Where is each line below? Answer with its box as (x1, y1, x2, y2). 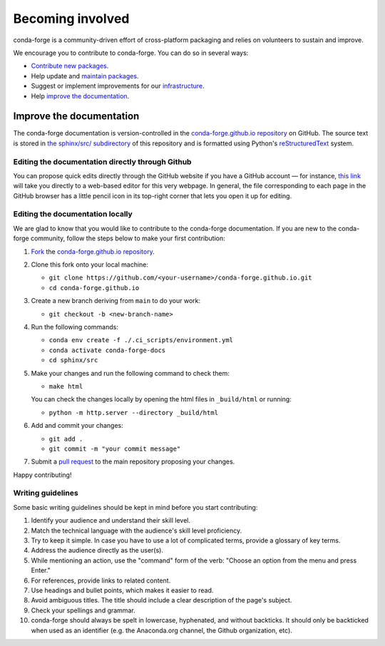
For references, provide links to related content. (31, 576, 171, 585)
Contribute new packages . (31, 61, 109, 71)
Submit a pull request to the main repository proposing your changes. (31, 457, 235, 466)
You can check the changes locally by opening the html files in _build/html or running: (31, 395, 292, 404)
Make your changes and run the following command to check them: (31, 369, 230, 377)
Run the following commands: (31, 322, 119, 331)
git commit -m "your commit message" (48, 444, 181, 453)
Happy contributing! (13, 471, 72, 479)
